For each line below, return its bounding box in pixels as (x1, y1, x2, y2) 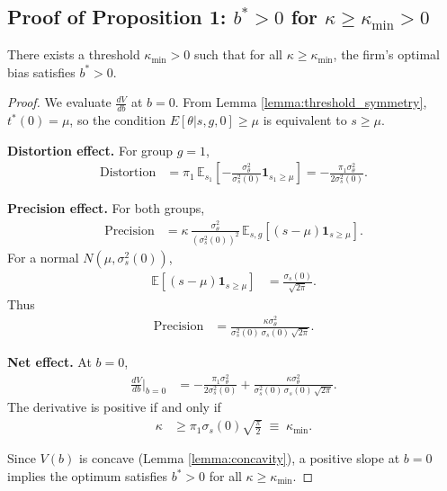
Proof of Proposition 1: (7, 3, 227, 31)
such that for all (193, 45, 283, 64)
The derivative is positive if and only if (7, 397, 221, 416)
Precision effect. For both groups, (7, 199, 205, 218)
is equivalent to (263, 111, 347, 129)
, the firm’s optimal (333, 45, 440, 64)
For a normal (7, 247, 79, 266)
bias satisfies (7, 62, 76, 81)
